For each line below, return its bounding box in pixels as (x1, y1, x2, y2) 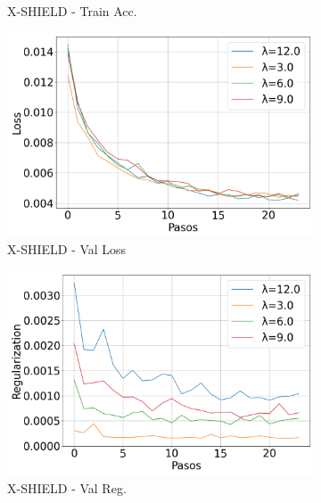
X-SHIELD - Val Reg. (7, 478, 127, 497)
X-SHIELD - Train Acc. (7, 2, 137, 20)
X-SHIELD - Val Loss (7, 240, 127, 259)
